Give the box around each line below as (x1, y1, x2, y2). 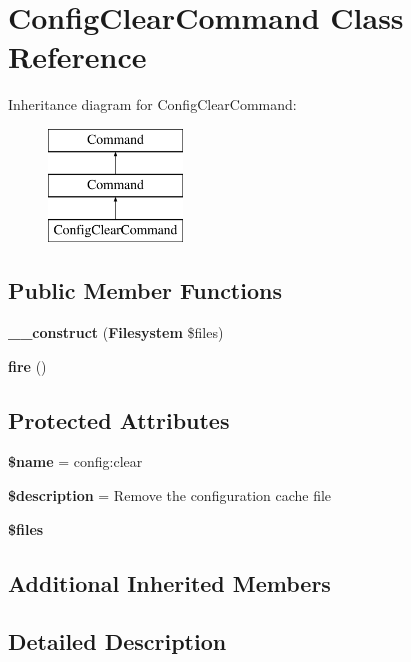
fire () (8, 355, 47, 376)
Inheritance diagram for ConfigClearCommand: (8, 94, 297, 115)
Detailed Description (8, 626, 227, 657)
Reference (8, 36, 147, 77)
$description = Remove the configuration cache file (8, 485, 332, 506)
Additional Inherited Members (8, 567, 331, 598)
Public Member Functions (8, 275, 282, 306)
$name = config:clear (8, 451, 143, 472)
